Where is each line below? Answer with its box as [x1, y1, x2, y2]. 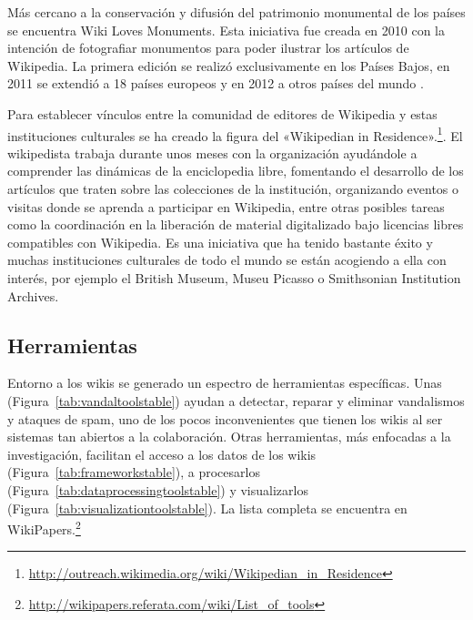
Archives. [7, 286, 59, 305]
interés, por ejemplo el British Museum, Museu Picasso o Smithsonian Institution [7, 268, 461, 287]
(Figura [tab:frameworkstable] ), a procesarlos [7, 462, 260, 482]
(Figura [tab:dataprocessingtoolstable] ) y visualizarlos [7, 480, 308, 499]
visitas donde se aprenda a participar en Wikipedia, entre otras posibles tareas [7, 197, 445, 216]
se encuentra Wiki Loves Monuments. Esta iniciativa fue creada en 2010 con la [7, 20, 446, 39]
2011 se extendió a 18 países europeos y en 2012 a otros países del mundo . [7, 74, 424, 93]
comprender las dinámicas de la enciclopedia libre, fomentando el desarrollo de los [7, 161, 464, 180]
